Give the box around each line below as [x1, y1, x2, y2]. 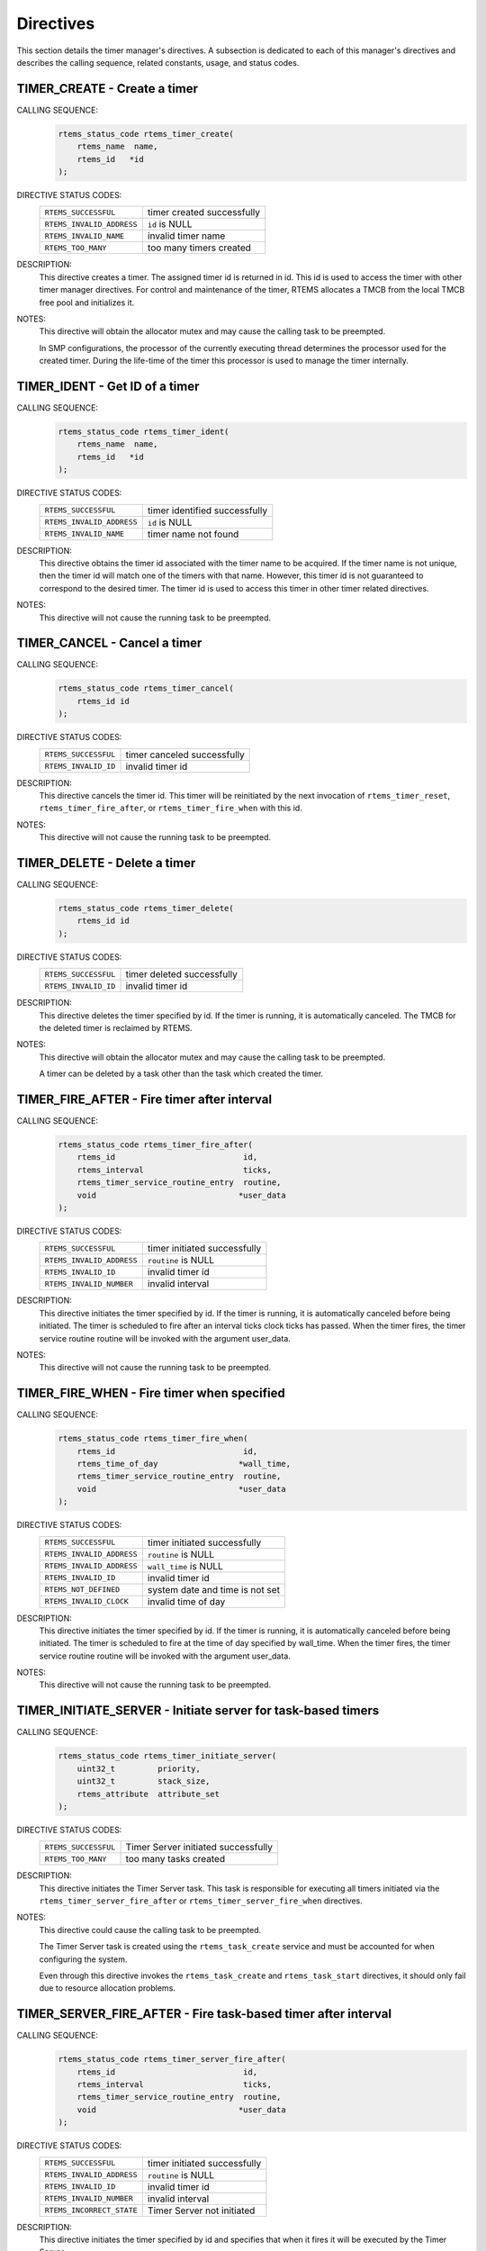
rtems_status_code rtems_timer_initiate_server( [58, 1751, 277, 1761]
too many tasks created [125, 1853, 225, 1866]
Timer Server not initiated [147, 2204, 256, 2217]
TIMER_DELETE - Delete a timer [16, 855, 196, 871]
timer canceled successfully [125, 748, 245, 761]
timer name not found [147, 528, 239, 540]
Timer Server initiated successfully [125, 1841, 274, 1854]
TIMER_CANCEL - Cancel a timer [16, 636, 202, 651]
